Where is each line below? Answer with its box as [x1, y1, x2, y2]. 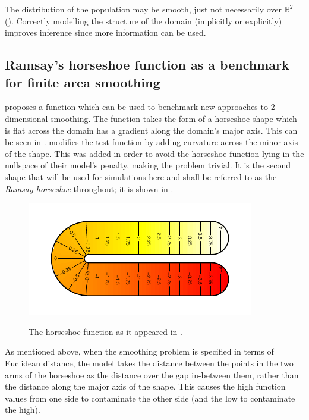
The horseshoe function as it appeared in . [29, 325, 182, 337]
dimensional [5, 112, 48, 124]
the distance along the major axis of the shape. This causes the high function [5, 380, 286, 393]
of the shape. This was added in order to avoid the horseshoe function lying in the [5, 147, 304, 159]
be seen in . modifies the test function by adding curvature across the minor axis [5, 136, 298, 148]
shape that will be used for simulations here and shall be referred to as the [5, 170, 277, 183]
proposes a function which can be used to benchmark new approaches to [5, 101, 268, 113]
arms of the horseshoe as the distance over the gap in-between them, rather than [5, 368, 299, 381]
